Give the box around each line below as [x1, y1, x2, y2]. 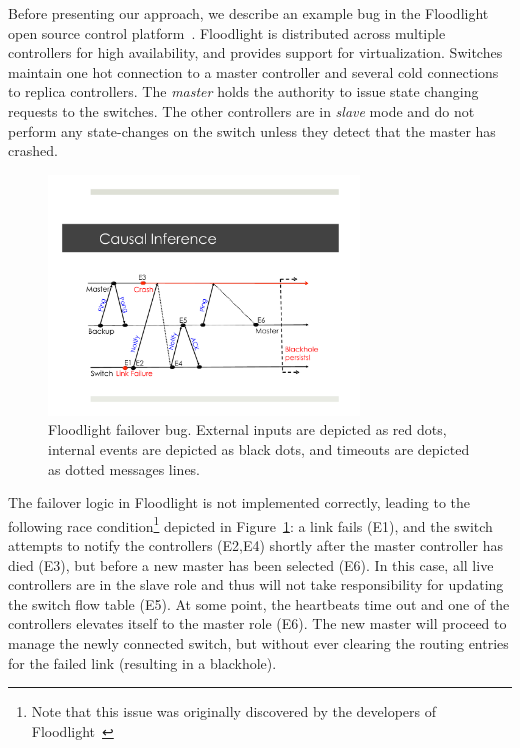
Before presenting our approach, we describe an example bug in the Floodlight [8, 3, 489, 23]
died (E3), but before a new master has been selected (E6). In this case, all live [8, 554, 494, 575]
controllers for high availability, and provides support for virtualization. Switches [8, 42, 503, 63]
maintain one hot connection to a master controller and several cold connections [8, 61, 499, 82]
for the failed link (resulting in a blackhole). [8, 652, 277, 673]
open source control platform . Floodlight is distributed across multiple [8, 22, 446, 43]
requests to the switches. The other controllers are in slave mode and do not [8, 100, 475, 121]
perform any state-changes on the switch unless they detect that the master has [8, 120, 496, 141]
